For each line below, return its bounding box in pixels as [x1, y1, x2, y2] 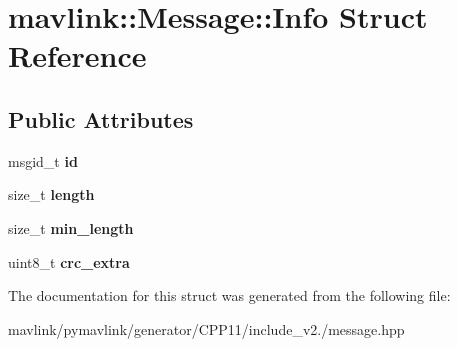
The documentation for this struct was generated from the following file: [8, 285, 451, 306]
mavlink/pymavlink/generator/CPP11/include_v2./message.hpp [8, 318, 405, 339]
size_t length [8, 184, 95, 205]
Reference [8, 35, 147, 76]
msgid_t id [8, 150, 78, 171]
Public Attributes [8, 103, 194, 134]
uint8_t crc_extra [8, 251, 130, 272]
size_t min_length [8, 217, 134, 238]
